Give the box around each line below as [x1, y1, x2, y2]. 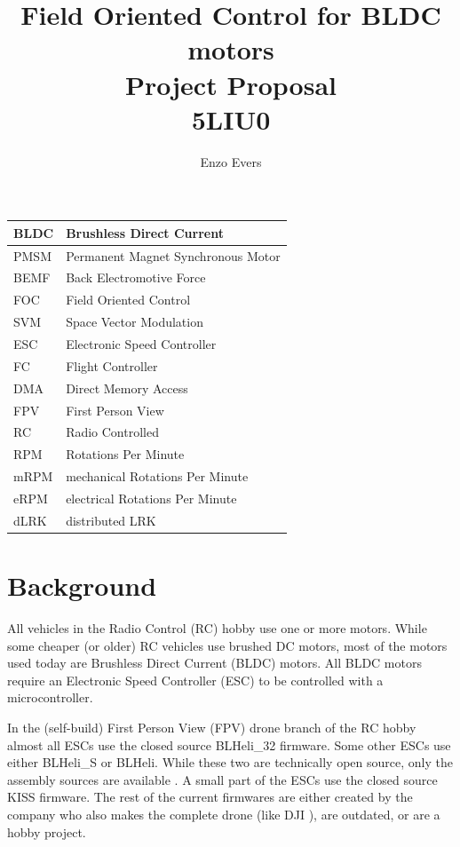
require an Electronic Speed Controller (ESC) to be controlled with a [7, 670, 384, 689]
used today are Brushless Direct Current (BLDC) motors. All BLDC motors [7, 653, 422, 672]
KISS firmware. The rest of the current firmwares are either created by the [7, 788, 413, 806]
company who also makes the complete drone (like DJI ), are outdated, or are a [7, 804, 440, 823]
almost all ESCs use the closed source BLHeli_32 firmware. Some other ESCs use [7, 735, 451, 754]
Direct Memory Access [66, 378, 188, 397]
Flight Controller [66, 356, 158, 375]
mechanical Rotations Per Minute [66, 467, 249, 486]
